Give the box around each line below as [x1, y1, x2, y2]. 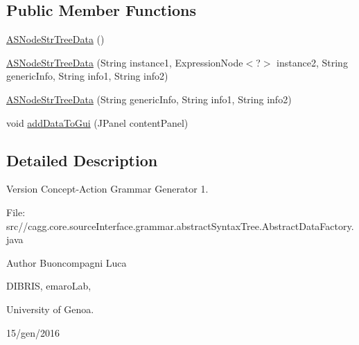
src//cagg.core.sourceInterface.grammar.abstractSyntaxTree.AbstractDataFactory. [6, 218, 354, 233]
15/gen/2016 [6, 325, 60, 339]
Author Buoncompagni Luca [6, 255, 127, 269]
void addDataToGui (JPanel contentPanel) [6, 115, 189, 130]
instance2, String [277, 55, 348, 69]
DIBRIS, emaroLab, [6, 278, 91, 293]
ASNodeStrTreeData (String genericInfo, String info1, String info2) [6, 91, 292, 106]
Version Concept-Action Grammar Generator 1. [6, 182, 209, 196]
